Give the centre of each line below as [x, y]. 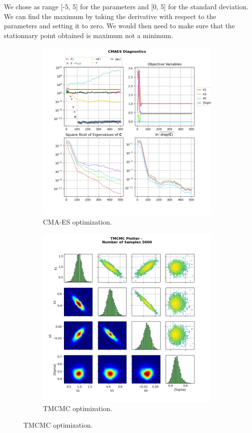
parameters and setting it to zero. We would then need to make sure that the [119, 26]
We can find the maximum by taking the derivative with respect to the [110, 16]
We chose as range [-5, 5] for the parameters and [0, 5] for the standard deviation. [126, 6]
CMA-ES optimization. [77, 221]
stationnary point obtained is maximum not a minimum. [89, 35]
